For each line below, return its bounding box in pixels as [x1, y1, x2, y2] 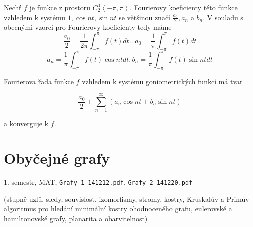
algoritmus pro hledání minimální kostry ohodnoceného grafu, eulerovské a [4, 203, 232, 214]
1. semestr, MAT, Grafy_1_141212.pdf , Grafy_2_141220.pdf [4, 177, 193, 187]
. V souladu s [203, 12, 243, 22]
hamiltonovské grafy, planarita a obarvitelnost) [4, 213, 148, 223]
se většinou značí [119, 12, 170, 22]
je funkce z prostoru [29, 2, 91, 12]
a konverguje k [4, 118, 49, 129]
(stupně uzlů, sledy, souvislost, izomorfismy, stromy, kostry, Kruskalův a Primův [4, 193, 249, 204]
